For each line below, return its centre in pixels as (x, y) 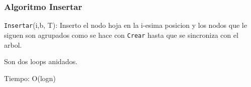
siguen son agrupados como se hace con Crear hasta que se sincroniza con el (121, 35)
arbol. (13, 44)
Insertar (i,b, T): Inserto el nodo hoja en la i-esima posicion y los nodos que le (125, 25)
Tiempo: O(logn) (30, 78)
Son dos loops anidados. (41, 61)
